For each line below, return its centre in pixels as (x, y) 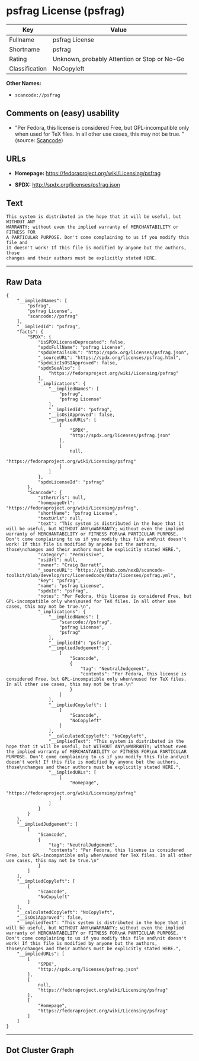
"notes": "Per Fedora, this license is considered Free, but (115, 597)
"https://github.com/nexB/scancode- (120, 570)
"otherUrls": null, (62, 498)
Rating (18, 59)
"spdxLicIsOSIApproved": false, (78, 363)
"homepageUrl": (57, 503)
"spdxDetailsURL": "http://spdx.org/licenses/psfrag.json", (113, 353)
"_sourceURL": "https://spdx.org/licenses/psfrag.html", (110, 358)
